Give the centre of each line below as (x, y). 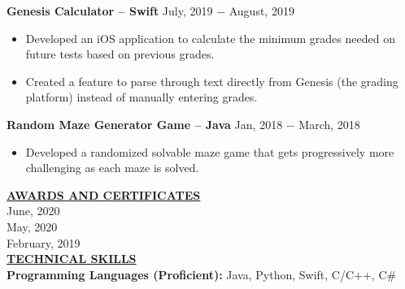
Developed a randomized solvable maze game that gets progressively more (210, 151)
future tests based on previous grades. (120, 54)
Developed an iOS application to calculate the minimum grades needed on (210, 38)
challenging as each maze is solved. (112, 168)
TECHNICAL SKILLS (72, 259)
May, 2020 (32, 226)
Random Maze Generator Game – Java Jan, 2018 (145, 124)
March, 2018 (329, 124)
